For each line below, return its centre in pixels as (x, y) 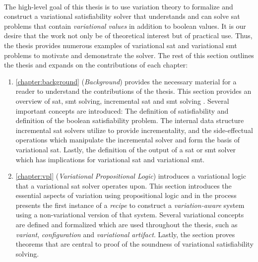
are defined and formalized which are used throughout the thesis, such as (127, 225)
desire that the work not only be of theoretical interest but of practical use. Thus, (128, 35)
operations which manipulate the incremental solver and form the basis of (128, 140)
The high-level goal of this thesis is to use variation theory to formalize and (119, 6)
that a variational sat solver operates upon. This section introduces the (124, 185)
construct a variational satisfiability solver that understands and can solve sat (122, 16)
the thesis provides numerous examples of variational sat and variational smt (121, 45)
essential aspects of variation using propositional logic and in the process (126, 195)
